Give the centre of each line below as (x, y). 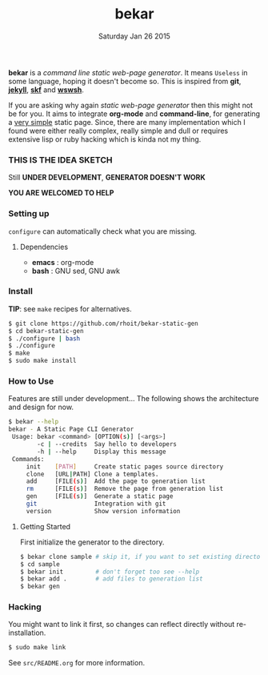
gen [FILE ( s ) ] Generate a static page (100, 496)
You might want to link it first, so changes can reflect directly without (122, 625)
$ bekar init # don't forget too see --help (110, 572)
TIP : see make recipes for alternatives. (70, 308)
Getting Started (45, 526)
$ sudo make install (43, 361)
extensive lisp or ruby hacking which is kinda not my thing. (105, 139)
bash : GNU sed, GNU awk (76, 271)
